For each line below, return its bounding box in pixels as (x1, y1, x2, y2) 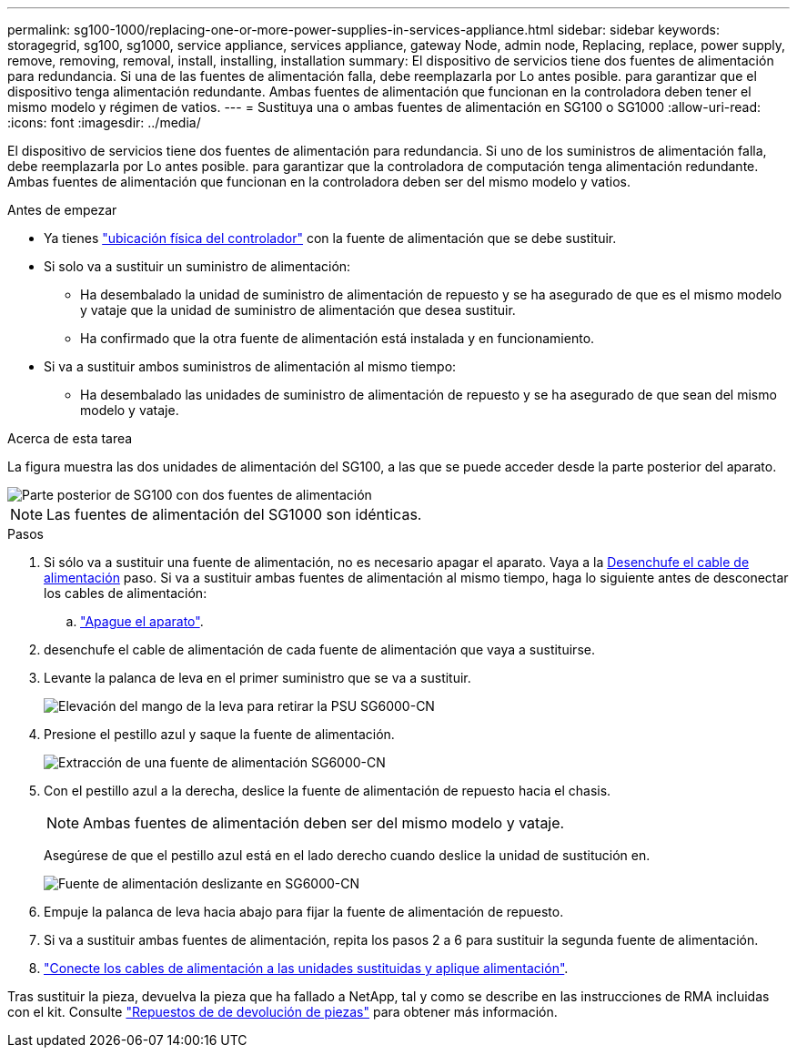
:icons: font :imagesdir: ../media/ (7, 115, 201, 130)
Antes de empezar (7, 202, 117, 218)
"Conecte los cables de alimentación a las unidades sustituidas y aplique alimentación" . (44, 960, 569, 976)
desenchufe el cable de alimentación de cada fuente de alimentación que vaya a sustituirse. (44, 642, 595, 657)
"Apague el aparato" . (80, 614, 204, 629)
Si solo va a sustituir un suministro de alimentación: (44, 259, 351, 274)
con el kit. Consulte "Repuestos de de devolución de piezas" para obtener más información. (7, 1004, 558, 1019)
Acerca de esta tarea (7, 431, 133, 446)
